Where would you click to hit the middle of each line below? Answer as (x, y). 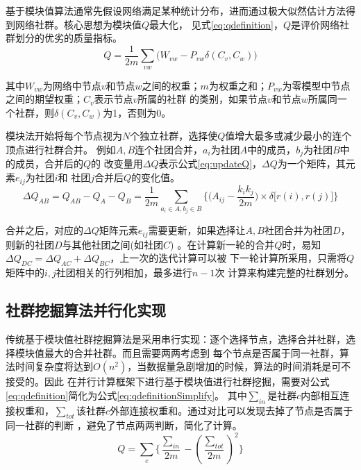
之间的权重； (171, 85)
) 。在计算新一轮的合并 (223, 244)
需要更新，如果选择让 (197, 230)
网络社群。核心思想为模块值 (78, 24)
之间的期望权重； (44, 99)
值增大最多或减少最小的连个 (288, 136)
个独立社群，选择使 (174, 136)
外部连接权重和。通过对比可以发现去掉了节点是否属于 (232, 410)
